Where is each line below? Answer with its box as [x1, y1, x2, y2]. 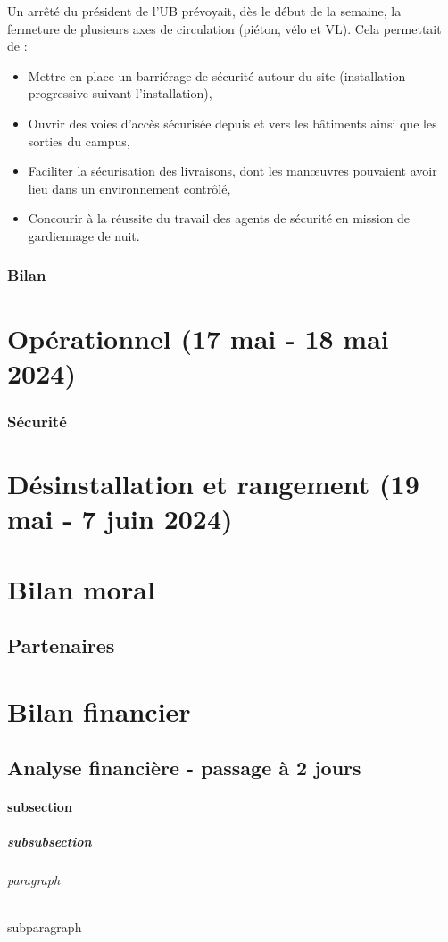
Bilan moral [7, 570, 155, 607]
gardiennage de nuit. [28, 226, 140, 244]
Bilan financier [7, 692, 191, 729]
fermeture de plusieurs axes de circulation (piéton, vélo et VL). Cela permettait [7, 19, 442, 37]
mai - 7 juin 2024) [7, 500, 233, 537]
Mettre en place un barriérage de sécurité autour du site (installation [28, 66, 406, 85]
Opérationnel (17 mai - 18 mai [7, 319, 389, 356]
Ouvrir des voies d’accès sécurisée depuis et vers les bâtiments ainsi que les [28, 113, 437, 132]
